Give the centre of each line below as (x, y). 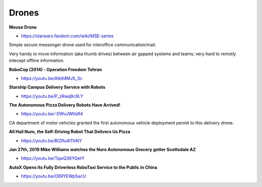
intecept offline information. (37, 61)
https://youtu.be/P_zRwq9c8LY (52, 96)
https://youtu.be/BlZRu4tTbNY (51, 140)
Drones (24, 13)
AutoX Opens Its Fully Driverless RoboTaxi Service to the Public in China (83, 167)
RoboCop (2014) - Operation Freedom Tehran (55, 69)
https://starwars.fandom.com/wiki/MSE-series (67, 36)
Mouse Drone (23, 27)
